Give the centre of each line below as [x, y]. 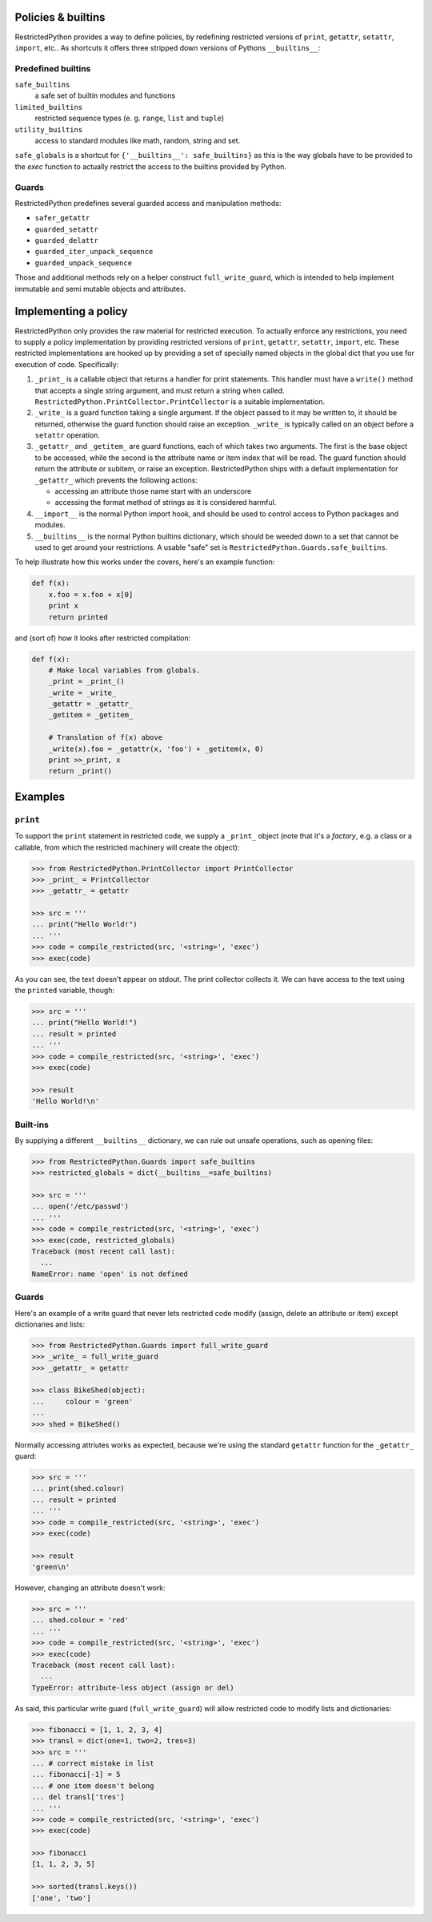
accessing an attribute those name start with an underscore [153, 491]
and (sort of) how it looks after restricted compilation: [103, 638]
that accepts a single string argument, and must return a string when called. [160, 390]
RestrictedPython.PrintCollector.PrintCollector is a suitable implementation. [180, 402]
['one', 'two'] [61, 1898]
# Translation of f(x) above [106, 738]
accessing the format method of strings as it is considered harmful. [166, 503]
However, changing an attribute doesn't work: [90, 1588]
